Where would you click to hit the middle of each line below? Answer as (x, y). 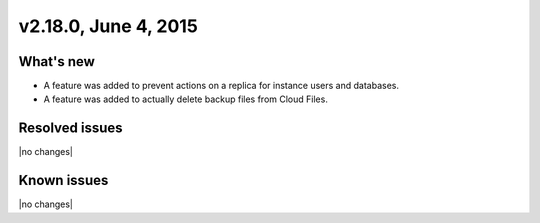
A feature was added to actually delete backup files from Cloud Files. (186, 99)
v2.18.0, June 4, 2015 (108, 26)
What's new (56, 61)
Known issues (63, 180)
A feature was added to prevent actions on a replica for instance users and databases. (221, 86)
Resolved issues (71, 128)
